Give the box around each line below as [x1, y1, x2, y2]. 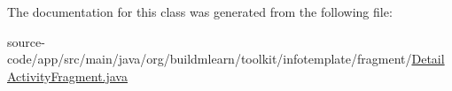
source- [7, 32, 45, 50]
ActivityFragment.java [7, 66, 128, 85]
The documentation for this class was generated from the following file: [7, 3, 393, 20]
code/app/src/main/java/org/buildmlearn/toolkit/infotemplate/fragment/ [7, 49, 412, 68]
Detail [411, 49, 445, 68]
